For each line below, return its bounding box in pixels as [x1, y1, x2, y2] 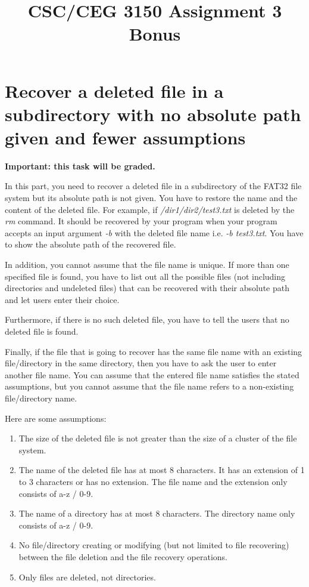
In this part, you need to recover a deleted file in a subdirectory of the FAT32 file [5, 180, 302, 192]
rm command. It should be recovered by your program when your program [5, 215, 277, 227]
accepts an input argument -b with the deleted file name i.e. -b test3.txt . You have [5, 226, 304, 239]
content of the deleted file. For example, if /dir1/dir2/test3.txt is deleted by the [5, 203, 295, 215]
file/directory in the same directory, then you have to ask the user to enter [5, 357, 277, 369]
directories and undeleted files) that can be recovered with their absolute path [5, 282, 289, 294]
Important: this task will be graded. [5, 159, 155, 172]
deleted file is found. [5, 325, 79, 337]
